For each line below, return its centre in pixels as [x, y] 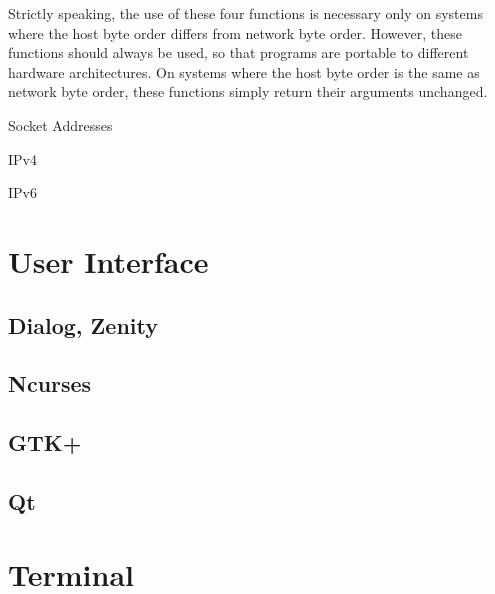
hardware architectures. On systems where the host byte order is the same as [244, 71]
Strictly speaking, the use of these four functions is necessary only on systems [245, 13]
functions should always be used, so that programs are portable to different [238, 52]
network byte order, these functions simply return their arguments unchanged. [248, 91]
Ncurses [50, 383]
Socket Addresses [60, 124]
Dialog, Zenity [83, 324]
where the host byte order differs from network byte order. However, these [235, 32]
